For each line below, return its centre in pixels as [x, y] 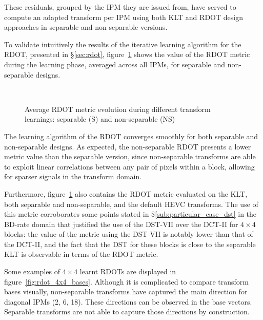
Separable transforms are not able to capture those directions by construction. [127, 312]
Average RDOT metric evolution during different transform [118, 109]
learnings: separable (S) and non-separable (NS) [100, 119]
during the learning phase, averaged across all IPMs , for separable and [115, 64]
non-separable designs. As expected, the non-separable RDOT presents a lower [128, 146]
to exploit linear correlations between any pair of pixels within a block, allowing [129, 166]
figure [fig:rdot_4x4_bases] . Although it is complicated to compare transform [126, 281]
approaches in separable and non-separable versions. [86, 27]
